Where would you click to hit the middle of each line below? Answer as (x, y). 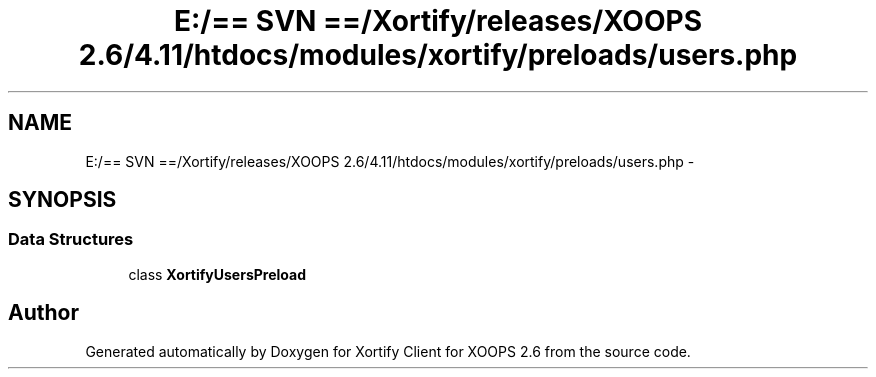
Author (43, 313)
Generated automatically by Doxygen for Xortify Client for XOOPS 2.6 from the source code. (388, 351)
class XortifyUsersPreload (217, 274)
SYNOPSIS (62, 200)
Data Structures (71, 239)
